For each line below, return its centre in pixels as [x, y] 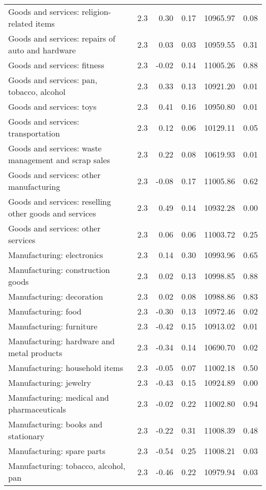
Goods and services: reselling [60, 201]
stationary [26, 436]
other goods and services [52, 213]
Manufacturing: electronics [56, 255]
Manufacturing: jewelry [50, 383]
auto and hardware [42, 50]
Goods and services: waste [55, 148]
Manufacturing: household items [66, 368]
